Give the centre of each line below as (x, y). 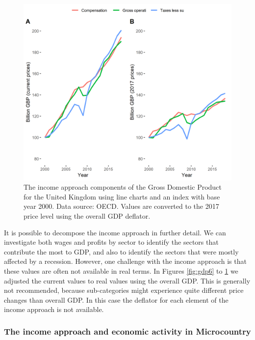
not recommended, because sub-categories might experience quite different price (124, 290)
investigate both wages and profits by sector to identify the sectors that (111, 242)
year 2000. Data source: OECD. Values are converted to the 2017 (121, 206)
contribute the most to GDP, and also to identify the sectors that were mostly (121, 251)
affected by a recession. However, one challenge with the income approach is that (125, 261)
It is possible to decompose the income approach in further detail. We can (115, 232)
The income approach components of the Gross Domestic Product (123, 187)
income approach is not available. (54, 309)
